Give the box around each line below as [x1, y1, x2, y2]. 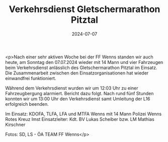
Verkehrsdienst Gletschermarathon [9, 4, 160, 15]
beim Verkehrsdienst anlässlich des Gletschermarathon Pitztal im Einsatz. [5, 64, 157, 70]
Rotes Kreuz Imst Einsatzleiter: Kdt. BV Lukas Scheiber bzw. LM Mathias [5, 116, 154, 122]
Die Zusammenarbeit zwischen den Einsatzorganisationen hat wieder [5, 69, 149, 76]
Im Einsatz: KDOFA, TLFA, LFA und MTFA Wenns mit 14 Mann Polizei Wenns [5, 111, 162, 117]
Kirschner [5, 121, 26, 127]
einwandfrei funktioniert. [5, 75, 56, 81]
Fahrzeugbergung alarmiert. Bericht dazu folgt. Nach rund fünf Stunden [5, 90, 154, 96]
